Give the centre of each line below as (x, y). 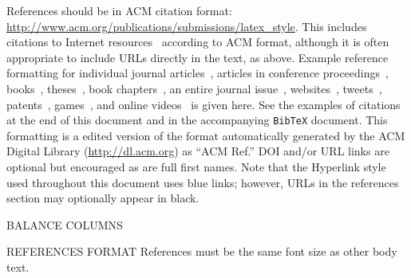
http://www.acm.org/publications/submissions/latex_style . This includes (187, 26)
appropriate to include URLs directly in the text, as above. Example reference (198, 57)
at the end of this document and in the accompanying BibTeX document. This (197, 120)
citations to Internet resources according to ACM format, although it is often (198, 42)
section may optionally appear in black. (103, 198)
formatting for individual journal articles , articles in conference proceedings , (198, 73)
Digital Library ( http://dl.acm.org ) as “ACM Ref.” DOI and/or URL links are (198, 151)
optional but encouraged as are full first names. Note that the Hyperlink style (196, 166)
